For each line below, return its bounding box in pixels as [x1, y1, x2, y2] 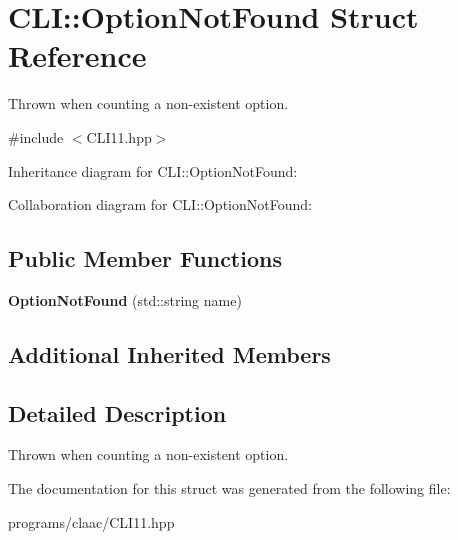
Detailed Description [8, 397, 227, 428]
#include [8, 126, 64, 147]
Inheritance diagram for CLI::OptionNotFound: [8, 160, 298, 181]
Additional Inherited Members [8, 338, 331, 369]
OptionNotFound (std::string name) [8, 289, 242, 310]
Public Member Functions [8, 243, 282, 274]
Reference [8, 35, 147, 76]
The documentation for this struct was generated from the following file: [8, 478, 451, 499]
